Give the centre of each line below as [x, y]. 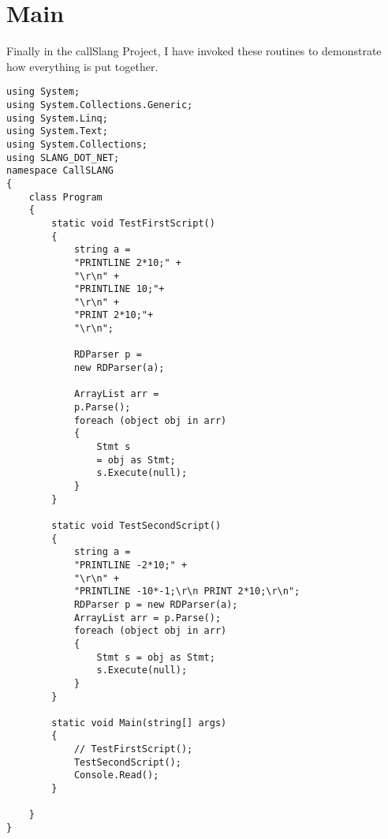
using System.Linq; [57, 118]
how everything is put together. [82, 66]
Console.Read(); [116, 775]
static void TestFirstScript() [133, 223]
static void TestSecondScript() [136, 525]
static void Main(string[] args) [139, 723]
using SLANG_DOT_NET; [63, 157]
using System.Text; [57, 131]
